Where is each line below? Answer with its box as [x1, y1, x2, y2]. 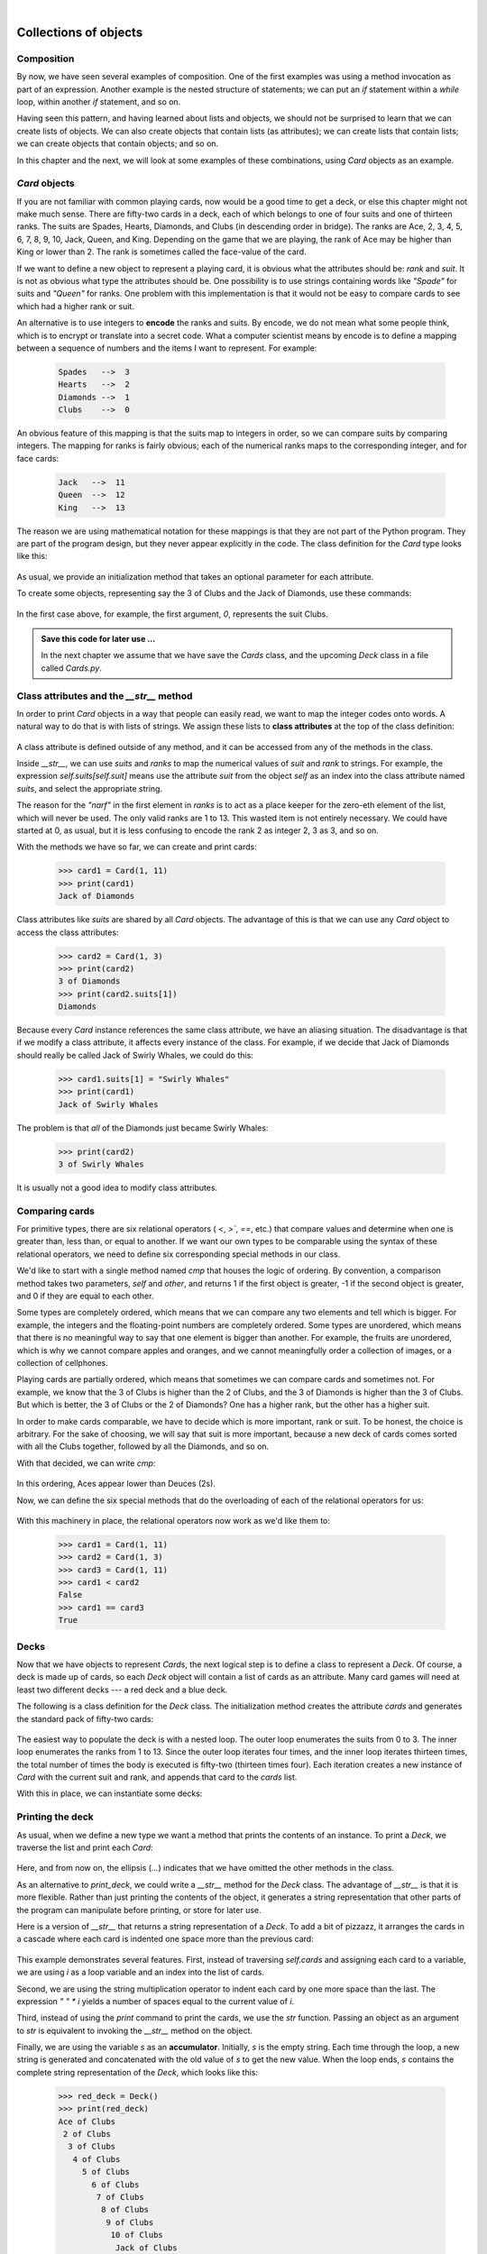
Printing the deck [16, 1810, 94, 1823]
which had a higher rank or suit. [16, 300, 134, 311]
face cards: [16, 453, 59, 463]
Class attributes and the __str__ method [16, 690, 193, 702]
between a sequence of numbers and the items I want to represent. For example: [16, 343, 317, 353]
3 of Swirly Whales [58, 1159, 144, 1169]
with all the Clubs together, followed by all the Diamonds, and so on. [16, 1441, 270, 1452]
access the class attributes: [16, 927, 119, 938]
